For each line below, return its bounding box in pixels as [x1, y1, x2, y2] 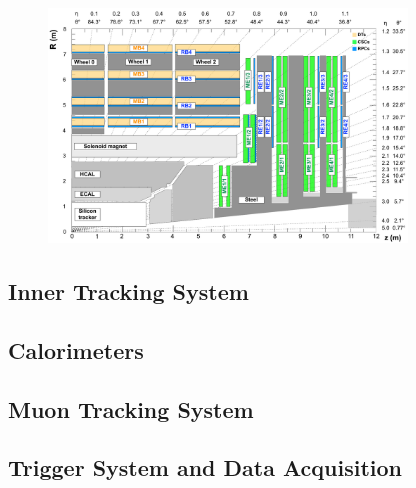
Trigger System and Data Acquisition [8, 452, 403, 483]
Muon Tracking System [8, 393, 254, 424]
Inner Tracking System [8, 276, 249, 307]
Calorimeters [8, 334, 144, 365]
